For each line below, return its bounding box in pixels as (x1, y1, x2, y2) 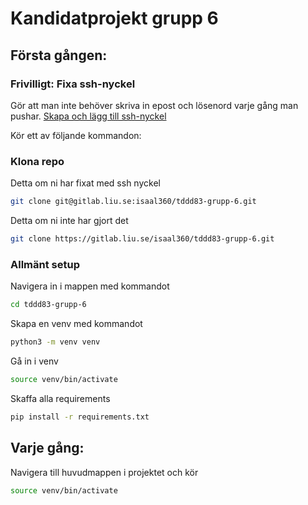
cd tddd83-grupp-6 (10, 300, 87, 310)
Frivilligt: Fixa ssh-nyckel (10, 77, 136, 91)
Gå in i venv (10, 355, 59, 367)
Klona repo (10, 154, 65, 168)
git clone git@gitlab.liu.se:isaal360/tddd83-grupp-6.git (10, 197, 257, 207)
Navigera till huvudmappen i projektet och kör (10, 466, 199, 478)
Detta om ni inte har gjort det (10, 215, 129, 227)
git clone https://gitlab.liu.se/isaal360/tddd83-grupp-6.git (10, 234, 275, 244)
